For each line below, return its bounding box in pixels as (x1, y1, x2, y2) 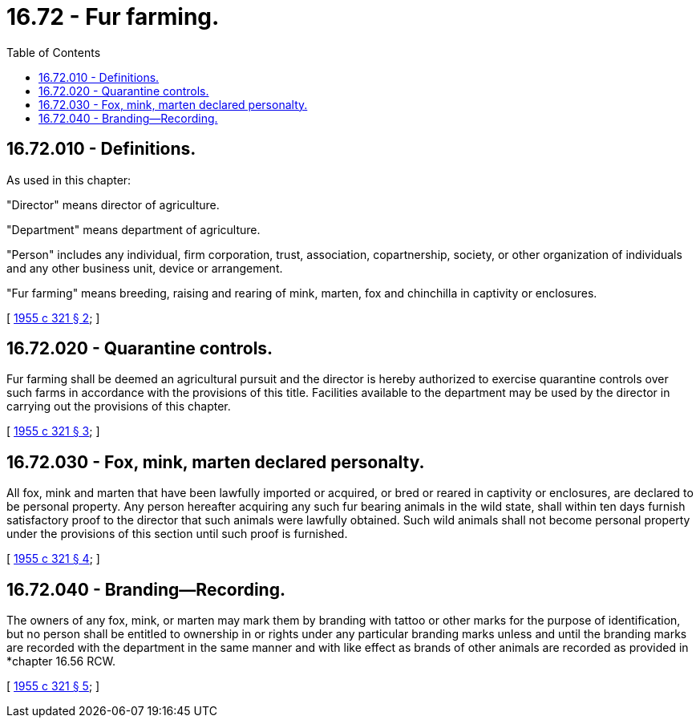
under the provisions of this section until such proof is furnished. (6, 527, 348, 541)
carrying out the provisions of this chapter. (6, 399, 231, 414)
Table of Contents (6, 45, 101, 59)
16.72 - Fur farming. (6, 3, 220, 30)
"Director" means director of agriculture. (6, 197, 220, 212)
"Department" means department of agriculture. (6, 222, 261, 237)
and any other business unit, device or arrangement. (6, 261, 283, 275)
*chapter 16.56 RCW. (6, 654, 115, 669)
